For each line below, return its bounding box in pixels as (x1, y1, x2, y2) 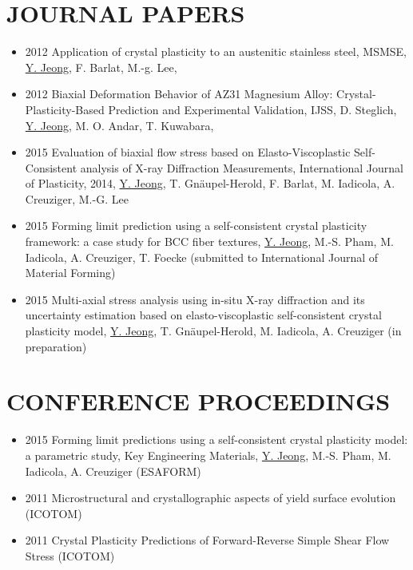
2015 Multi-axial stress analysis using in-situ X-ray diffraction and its (25, 291, 365, 307)
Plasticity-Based (25, 101, 105, 117)
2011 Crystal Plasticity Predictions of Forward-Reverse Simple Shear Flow (25, 532, 390, 548)
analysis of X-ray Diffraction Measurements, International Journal (80, 159, 403, 176)
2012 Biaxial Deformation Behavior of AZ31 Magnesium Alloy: (25, 85, 333, 102)
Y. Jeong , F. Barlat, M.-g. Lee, (25, 58, 177, 75)
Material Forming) (25, 264, 116, 281)
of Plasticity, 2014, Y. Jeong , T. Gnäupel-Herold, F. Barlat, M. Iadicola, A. (25, 175, 395, 192)
